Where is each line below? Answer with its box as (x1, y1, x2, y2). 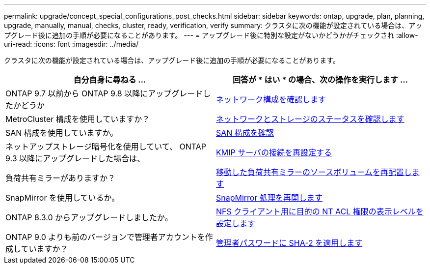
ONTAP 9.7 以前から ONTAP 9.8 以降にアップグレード (5, 89, 203, 98)
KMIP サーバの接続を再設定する (216, 148, 332, 157)
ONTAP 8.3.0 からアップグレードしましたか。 (5, 212, 173, 222)
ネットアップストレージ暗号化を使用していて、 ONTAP (5, 142, 206, 151)
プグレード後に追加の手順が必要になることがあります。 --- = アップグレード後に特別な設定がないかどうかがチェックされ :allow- (4, 31, 418, 39)
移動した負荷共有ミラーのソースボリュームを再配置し (216, 167, 412, 177)
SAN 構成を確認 (216, 128, 274, 138)
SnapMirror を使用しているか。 (5, 193, 120, 203)
